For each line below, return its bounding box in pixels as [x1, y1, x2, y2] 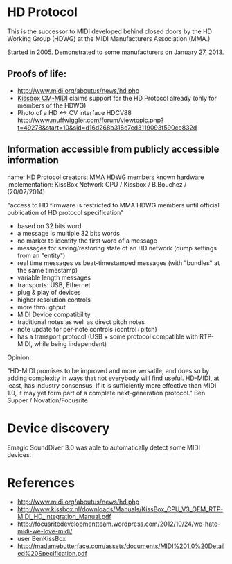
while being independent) [34, 339, 107, 348]
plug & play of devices [17, 288, 81, 296]
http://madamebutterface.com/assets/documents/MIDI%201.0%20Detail [17, 542, 225, 550]
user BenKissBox [17, 535, 66, 543]
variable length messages [17, 273, 91, 282]
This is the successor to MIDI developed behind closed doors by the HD [7, 27, 213, 35]
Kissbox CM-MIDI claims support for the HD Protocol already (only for [17, 94, 217, 102]
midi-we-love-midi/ [17, 527, 73, 536]
